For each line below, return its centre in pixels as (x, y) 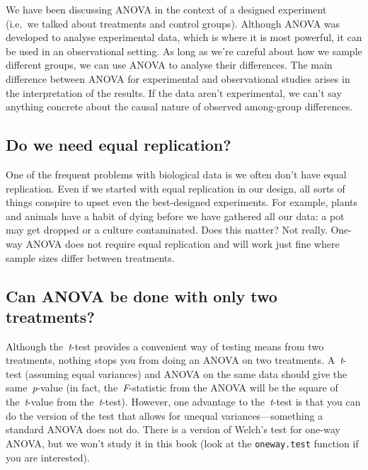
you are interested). (48, 457)
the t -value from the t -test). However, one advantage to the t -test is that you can (183, 402)
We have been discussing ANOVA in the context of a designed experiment (166, 9)
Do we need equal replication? (119, 145)
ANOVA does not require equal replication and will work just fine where (183, 243)
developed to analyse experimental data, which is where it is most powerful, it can (184, 37)
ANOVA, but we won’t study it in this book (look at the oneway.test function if (182, 443)
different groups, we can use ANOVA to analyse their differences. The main (169, 65)
